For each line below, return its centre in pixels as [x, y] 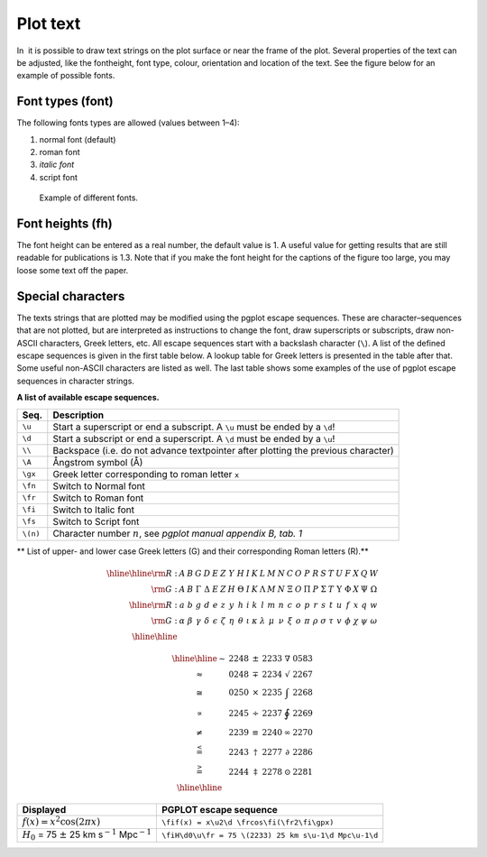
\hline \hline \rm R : [142, 574]
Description [78, 415]
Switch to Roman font [98, 498]
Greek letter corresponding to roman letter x [146, 474]
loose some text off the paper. [73, 270]
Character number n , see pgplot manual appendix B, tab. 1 [177, 533]
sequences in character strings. [76, 381]
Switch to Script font [96, 521]
